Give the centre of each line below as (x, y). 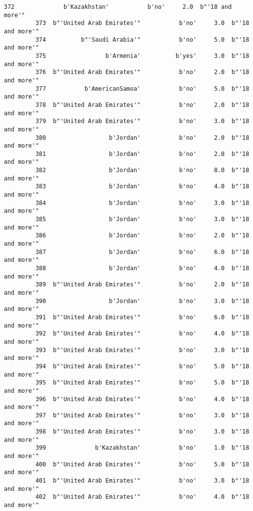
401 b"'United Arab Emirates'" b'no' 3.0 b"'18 (142, 481)
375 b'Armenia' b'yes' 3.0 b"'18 (142, 56)
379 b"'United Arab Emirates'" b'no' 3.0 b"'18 (142, 121)
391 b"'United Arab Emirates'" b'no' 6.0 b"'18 (142, 317)
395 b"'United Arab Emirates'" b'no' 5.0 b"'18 (142, 383)
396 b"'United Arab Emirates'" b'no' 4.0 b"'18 (142, 399)
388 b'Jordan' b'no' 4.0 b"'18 (142, 268)
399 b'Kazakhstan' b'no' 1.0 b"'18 (142, 448)
